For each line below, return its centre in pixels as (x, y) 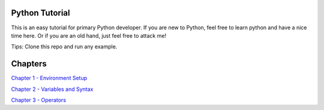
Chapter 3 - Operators (38, 100)
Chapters (29, 64)
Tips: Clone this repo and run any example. (64, 47)
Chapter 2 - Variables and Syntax (52, 89)
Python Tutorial (40, 13)
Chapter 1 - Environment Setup (49, 78)
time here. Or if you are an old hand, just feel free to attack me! (89, 35)
